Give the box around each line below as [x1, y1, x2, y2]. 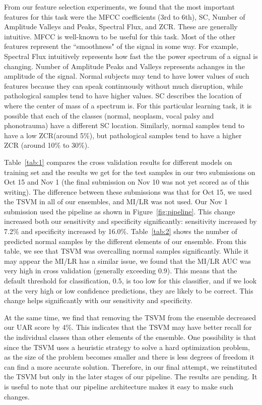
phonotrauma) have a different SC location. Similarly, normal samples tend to [4, 120, 245, 131]
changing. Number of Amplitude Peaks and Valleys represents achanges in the [4, 61, 245, 71]
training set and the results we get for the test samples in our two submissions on [4, 166, 255, 177]
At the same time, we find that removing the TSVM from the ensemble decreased [4, 312, 256, 322]
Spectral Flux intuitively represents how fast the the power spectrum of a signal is [4, 50, 258, 61]
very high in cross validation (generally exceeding [4, 265, 156, 276]
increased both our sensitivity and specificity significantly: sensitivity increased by [4, 216, 257, 226]
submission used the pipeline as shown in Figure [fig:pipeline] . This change [4, 206, 235, 216]
